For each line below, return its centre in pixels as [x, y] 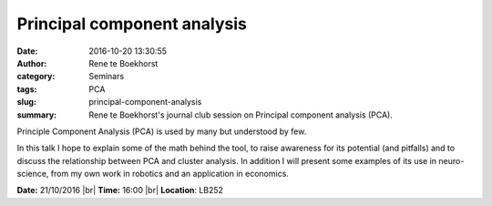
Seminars [107, 77]
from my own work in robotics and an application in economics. [169, 174]
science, [33, 174]
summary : [37, 115]
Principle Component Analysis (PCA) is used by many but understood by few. [162, 131]
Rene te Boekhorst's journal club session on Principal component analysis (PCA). [241, 115]
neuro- [451, 160]
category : [36, 77]
